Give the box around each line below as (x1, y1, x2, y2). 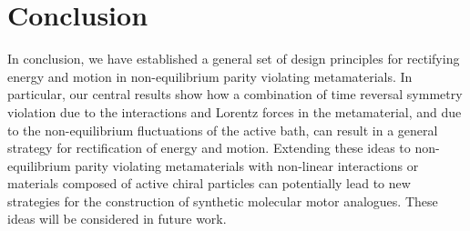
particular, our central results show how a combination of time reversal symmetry (7, 85, 463, 104)
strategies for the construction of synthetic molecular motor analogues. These (7, 191, 438, 210)
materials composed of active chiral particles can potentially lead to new (7, 174, 411, 193)
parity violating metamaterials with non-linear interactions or (75, 156, 419, 175)
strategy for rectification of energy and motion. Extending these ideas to (7, 138, 411, 157)
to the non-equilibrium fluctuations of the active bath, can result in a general (7, 120, 438, 139)
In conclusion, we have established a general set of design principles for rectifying (7, 49, 460, 68)
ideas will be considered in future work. (7, 209, 227, 228)
